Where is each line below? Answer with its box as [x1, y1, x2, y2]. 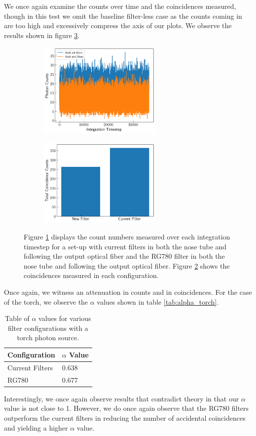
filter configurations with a [7, 322, 88, 333]
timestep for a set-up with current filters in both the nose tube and [24, 241, 227, 251]
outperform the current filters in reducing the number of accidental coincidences [4, 412, 246, 423]
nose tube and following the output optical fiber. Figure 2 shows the [24, 260, 230, 271]
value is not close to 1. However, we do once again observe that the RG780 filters [4, 403, 249, 413]
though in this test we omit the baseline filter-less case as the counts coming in [4, 10, 242, 21]
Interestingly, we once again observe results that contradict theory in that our [4, 393, 239, 403]
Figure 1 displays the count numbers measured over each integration [24, 232, 230, 242]
